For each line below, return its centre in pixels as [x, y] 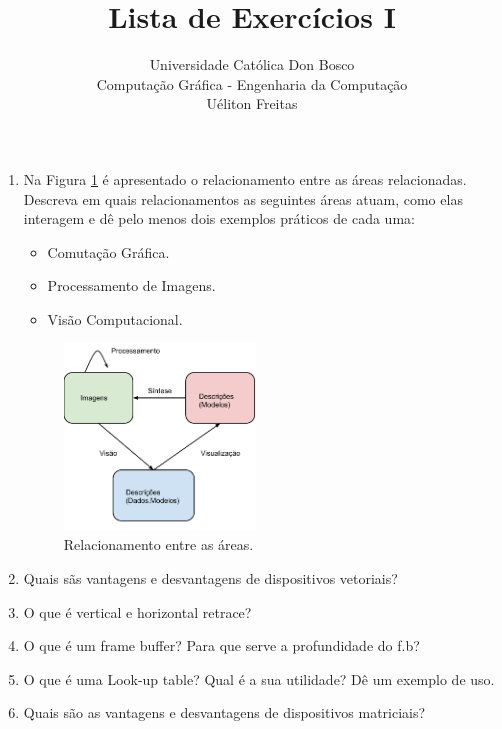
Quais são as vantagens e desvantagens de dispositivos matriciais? [224, 712]
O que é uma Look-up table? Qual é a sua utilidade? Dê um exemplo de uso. [259, 678]
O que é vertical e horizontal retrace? [137, 611]
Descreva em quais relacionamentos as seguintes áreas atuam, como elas [243, 198]
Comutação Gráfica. [108, 251]
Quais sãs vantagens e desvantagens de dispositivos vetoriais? [210, 577]
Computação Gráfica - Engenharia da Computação [252, 83]
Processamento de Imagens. [131, 285]
